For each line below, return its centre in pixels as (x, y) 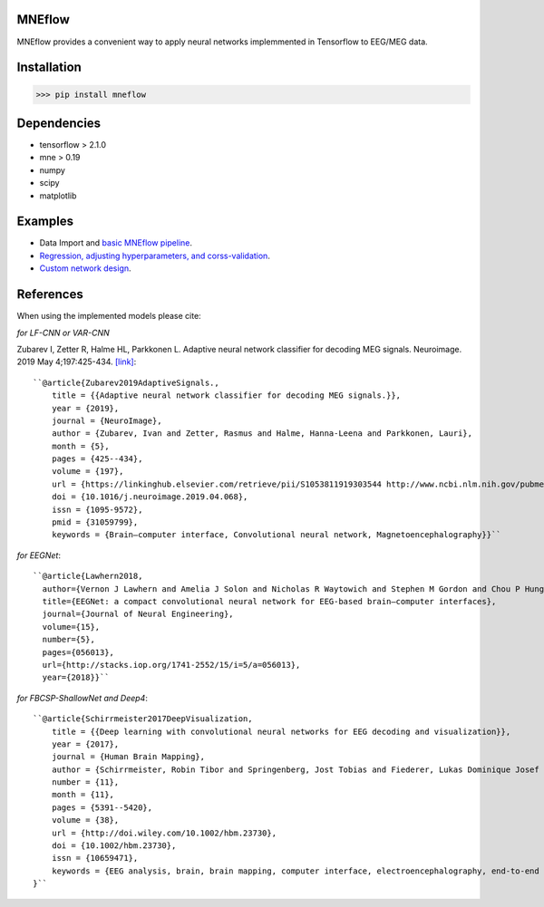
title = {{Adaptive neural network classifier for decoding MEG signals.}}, (226, 396)
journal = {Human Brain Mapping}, (128, 757)
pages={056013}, (78, 652)
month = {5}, (80, 446)
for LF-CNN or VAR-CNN (63, 333)
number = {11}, (85, 782)
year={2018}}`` (76, 678)
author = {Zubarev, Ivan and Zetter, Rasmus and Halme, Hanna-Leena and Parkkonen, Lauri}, (262, 434)
